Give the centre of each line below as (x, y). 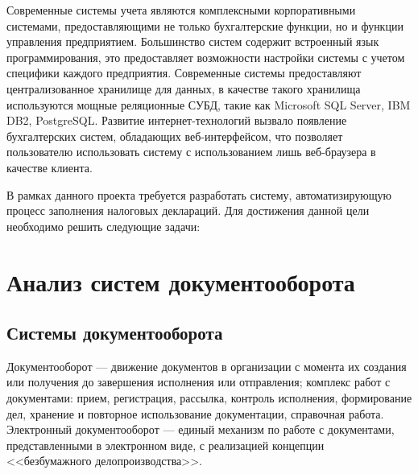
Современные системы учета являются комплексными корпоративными (181, 10)
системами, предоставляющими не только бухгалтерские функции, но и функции (205, 25)
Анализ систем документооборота (181, 281)
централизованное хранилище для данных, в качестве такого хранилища (184, 88)
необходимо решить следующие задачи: (103, 226)
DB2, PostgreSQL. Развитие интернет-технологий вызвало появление (177, 120)
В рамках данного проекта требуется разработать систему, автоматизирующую (199, 194)
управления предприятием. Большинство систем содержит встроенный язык (193, 41)
